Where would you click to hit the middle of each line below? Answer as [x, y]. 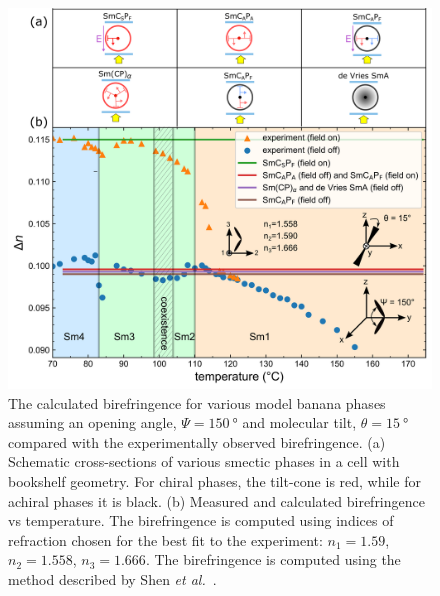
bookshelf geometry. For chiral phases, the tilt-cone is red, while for [214, 480]
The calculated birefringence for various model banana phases [197, 402]
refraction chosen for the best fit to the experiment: [165, 539]
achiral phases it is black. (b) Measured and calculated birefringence [216, 500]
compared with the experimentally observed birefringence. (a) [197, 441]
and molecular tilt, [299, 422]
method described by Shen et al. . [112, 578]
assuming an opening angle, [92, 422]
